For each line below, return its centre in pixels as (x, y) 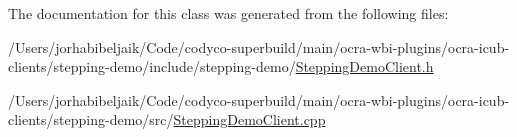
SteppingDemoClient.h (364, 66)
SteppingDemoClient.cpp (249, 119)
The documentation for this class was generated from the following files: (228, 13)
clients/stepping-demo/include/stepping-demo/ (152, 66)
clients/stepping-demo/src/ (91, 119)
